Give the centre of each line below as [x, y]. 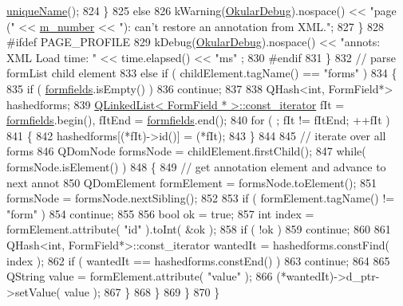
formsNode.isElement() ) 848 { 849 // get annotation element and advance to [196, 166]
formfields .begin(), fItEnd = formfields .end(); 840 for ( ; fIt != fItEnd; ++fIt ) [198, 120]
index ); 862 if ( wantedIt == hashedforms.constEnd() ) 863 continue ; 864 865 [198, 260]
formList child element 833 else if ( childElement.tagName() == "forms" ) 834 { [202, 73]
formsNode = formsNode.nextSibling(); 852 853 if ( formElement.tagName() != [201, 198]
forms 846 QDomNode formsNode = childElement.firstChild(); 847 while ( [186, 151]
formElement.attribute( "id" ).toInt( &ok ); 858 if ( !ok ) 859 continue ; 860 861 [199, 229]
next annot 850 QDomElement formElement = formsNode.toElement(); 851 [192, 182]
